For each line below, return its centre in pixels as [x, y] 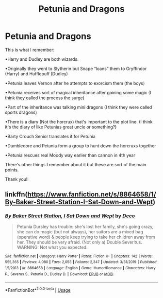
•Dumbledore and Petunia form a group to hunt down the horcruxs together [81, 146]
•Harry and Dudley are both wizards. [42, 59]
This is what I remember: [30, 50]
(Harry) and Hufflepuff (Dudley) [36, 73]
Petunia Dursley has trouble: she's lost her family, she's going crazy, [85, 227]
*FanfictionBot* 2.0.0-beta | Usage [38, 289]
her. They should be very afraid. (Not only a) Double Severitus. [79, 242]
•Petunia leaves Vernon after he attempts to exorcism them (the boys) [75, 83]
